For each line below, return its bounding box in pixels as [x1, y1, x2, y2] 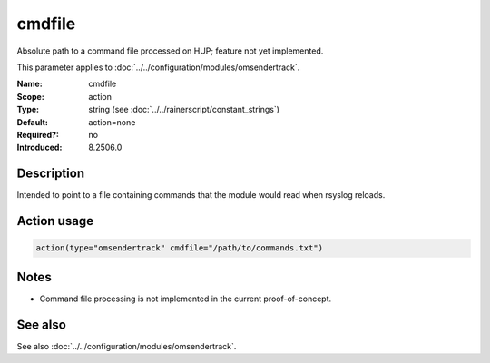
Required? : [16, 129, 59, 140]
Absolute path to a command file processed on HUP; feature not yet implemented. [16, 45, 324, 56]
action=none [88, 116, 136, 127]
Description [16, 166, 85, 181]
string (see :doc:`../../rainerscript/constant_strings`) [88, 104, 280, 115]
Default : [16, 116, 49, 127]
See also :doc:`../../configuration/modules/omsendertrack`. [16, 340, 237, 351]
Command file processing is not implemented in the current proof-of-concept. [39, 293, 332, 304]
